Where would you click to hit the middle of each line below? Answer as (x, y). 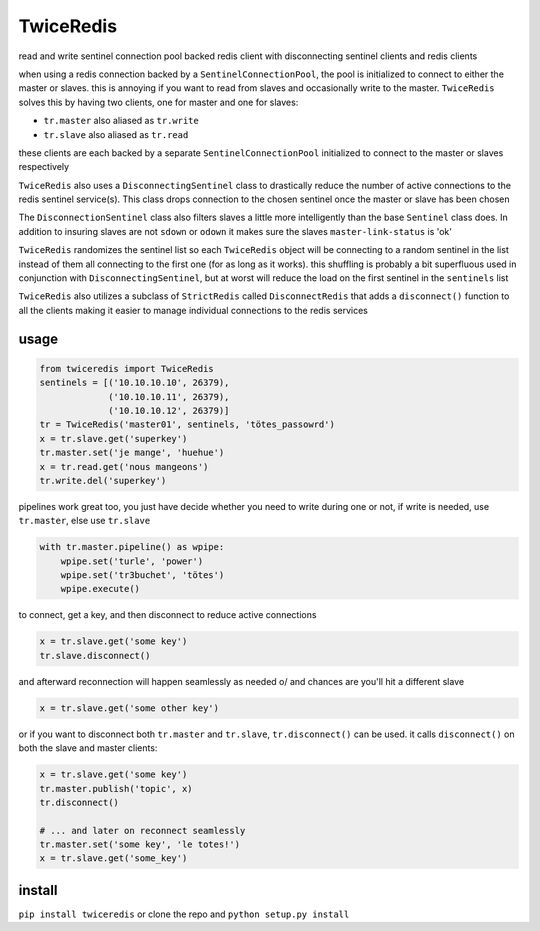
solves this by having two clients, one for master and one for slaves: (158, 102)
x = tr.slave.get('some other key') (129, 708)
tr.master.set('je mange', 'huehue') (132, 453)
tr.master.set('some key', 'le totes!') (139, 844)
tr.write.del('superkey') (103, 480)
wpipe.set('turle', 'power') (132, 561)
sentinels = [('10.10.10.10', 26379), (134, 383)
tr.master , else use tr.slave (84, 521)
